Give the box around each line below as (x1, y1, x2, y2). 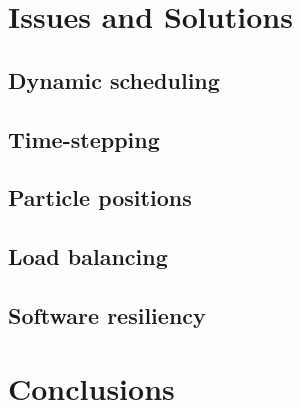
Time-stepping (8, 123, 160, 154)
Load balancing (8, 241, 168, 272)
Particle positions (8, 182, 192, 213)
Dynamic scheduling (8, 64, 220, 95)
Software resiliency (8, 299, 206, 330)
